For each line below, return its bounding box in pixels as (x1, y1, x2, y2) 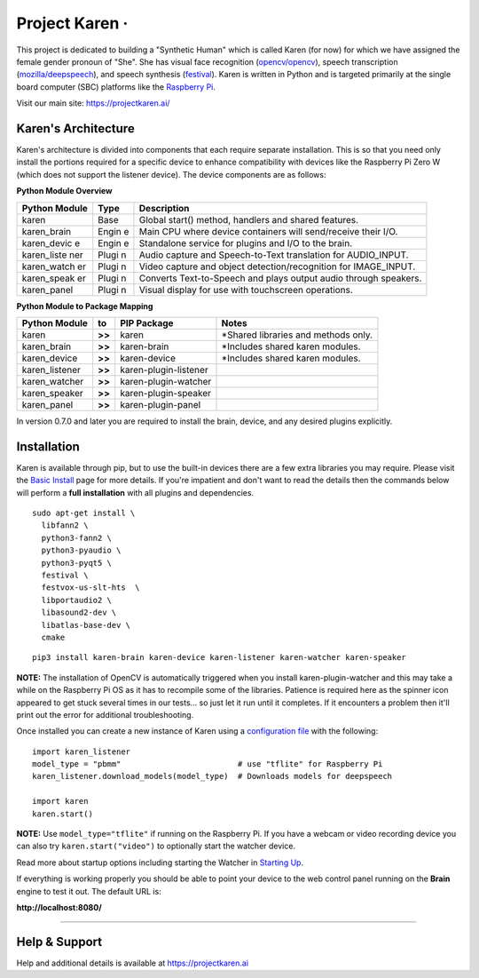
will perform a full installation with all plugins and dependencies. (16, 487, 255, 497)
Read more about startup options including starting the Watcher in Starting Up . (16, 857, 304, 868)
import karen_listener (32, 746, 131, 757)
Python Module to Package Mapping (16, 300, 153, 311)
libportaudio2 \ (41, 595, 113, 605)
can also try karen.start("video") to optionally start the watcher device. (16, 840, 296, 852)
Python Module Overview (16, 186, 113, 196)
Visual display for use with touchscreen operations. (138, 283, 354, 296)
